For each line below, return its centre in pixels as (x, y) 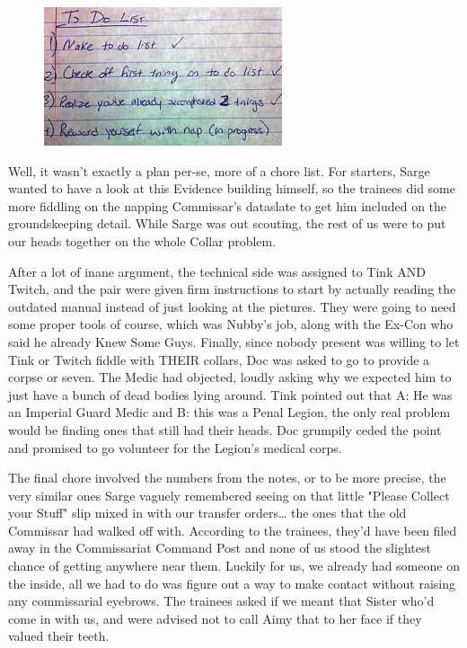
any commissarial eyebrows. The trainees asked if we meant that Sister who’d (221, 601)
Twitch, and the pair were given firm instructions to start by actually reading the (232, 289)
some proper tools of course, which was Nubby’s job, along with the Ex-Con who (231, 324)
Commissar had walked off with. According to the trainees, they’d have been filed (233, 530)
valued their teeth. (59, 636)
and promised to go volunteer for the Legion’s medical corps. (175, 447)
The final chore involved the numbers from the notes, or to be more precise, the (227, 478)
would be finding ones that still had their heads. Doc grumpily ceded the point (225, 429)
